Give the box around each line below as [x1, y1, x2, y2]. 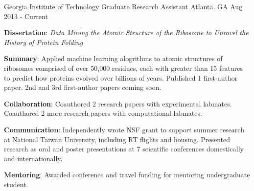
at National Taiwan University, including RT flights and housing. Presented [4, 134, 231, 144]
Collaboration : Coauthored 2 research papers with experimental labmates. [4, 98, 232, 108]
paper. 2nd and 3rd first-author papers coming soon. [4, 82, 162, 92]
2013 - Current [4, 11, 48, 21]
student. [4, 179, 28, 189]
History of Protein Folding [4, 37, 83, 47]
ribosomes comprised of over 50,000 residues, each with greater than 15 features [4, 63, 243, 73]
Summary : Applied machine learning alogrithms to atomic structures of [4, 53, 223, 64]
